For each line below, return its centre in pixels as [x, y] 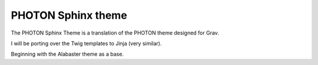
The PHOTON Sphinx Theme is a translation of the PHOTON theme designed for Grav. [115, 33]
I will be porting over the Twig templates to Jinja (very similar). [86, 43]
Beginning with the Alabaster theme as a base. [67, 54]
